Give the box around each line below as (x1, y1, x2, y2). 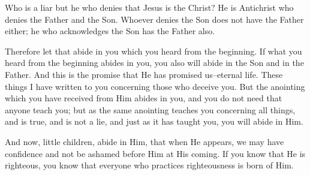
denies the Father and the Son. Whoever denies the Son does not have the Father (5, 13, 304, 25)
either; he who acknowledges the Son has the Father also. (5, 25, 215, 37)
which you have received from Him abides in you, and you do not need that (5, 92, 282, 104)
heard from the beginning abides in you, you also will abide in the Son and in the (5, 56, 304, 69)
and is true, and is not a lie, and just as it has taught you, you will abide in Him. (5, 115, 303, 128)
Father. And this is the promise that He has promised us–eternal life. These (5, 68, 283, 80)
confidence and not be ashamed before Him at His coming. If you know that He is (5, 147, 306, 159)
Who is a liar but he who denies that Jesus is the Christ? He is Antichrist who (5, 1, 294, 13)
